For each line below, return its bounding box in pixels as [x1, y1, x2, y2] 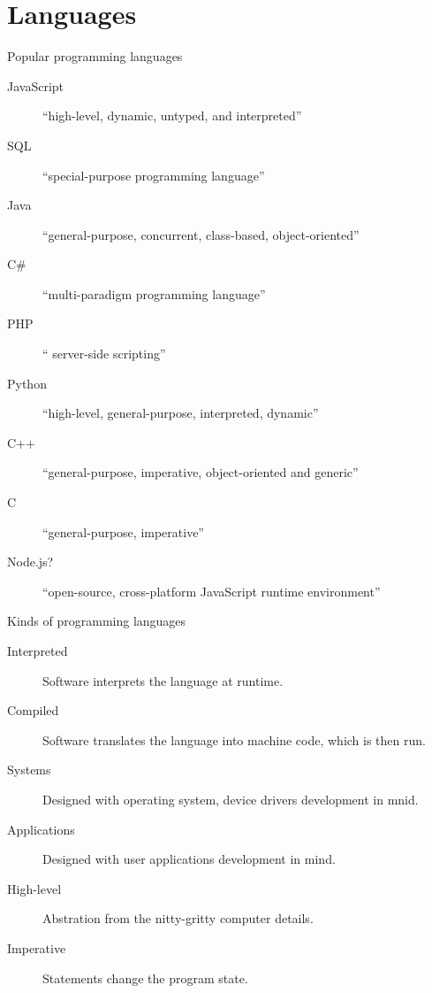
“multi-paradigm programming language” [42, 284, 266, 303]
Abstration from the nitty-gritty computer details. [42, 909, 314, 928]
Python [7, 373, 47, 392]
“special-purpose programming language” [42, 165, 265, 184]
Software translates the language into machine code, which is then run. [42, 730, 426, 749]
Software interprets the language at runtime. [42, 671, 284, 689]
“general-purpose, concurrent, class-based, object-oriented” [42, 225, 360, 243]
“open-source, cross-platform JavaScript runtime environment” [42, 581, 381, 600]
